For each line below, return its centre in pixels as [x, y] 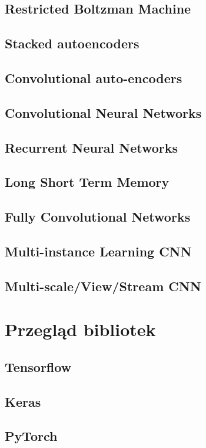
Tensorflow [38, 366]
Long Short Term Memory [87, 182]
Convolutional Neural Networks [103, 112]
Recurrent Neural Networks [92, 147]
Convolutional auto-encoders [94, 78]
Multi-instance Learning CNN [98, 251]
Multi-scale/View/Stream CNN [103, 286]
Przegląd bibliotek [80, 329]
